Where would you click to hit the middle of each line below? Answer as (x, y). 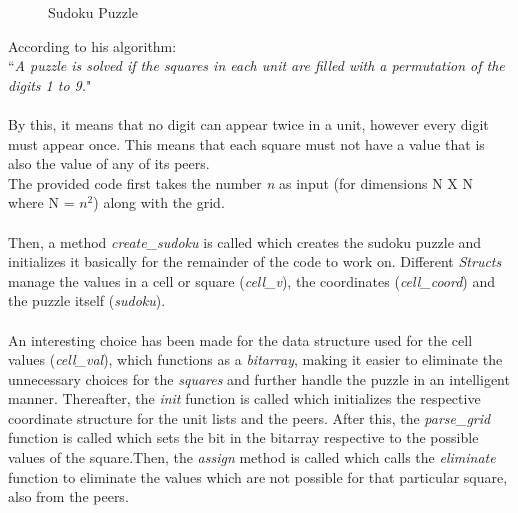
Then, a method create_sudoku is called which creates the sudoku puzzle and (245, 241)
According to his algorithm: (92, 45)
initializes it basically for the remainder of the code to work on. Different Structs (255, 261)
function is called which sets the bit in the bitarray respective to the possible (243, 437)
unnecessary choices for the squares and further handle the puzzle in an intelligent (259, 378)
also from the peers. (68, 496)
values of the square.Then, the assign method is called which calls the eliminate (252, 457)
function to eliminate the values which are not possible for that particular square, (258, 476)
